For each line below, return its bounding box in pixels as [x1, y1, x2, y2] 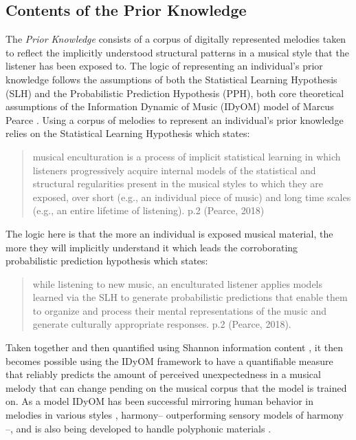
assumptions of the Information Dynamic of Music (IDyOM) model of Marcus [5, 99, 334, 114]
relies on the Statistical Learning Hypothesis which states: [5, 126, 250, 140]
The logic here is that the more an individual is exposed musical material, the [5, 226, 333, 240]
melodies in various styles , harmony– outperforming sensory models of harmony [5, 408, 344, 422]
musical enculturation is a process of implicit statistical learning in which [32, 149, 341, 163]
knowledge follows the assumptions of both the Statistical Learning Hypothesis [5, 72, 337, 86]
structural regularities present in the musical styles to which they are [32, 176, 324, 191]
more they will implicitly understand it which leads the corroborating [5, 240, 298, 254]
